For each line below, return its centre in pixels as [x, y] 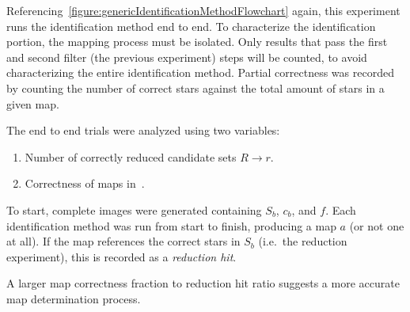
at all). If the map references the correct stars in [123, 241]
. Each [341, 209]
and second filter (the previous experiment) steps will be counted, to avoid [187, 57]
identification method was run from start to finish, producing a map [171, 225]
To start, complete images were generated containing [134, 209]
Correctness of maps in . [85, 183]
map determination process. [74, 298]
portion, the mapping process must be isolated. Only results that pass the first [197, 42]
